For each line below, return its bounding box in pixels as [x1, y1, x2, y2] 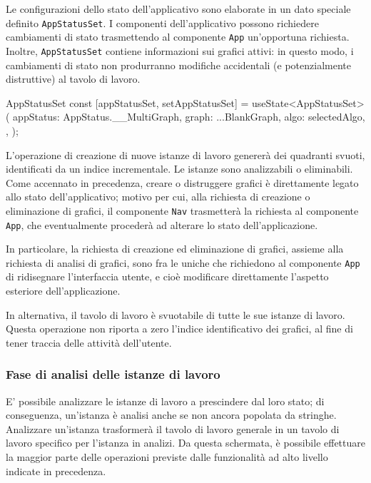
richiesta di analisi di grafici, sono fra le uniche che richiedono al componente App [6, 255, 360, 270]
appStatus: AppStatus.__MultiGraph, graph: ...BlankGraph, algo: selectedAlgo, [13, 109, 365, 124]
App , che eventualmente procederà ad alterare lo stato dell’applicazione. [6, 217, 318, 232]
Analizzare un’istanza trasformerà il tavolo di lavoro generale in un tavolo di [6, 421, 340, 436]
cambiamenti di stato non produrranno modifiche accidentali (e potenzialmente [6, 57, 351, 72]
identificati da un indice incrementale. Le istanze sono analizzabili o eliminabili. [6, 161, 353, 176]
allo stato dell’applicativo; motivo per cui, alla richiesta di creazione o [6, 189, 310, 204]
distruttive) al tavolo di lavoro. [6, 71, 141, 86]
